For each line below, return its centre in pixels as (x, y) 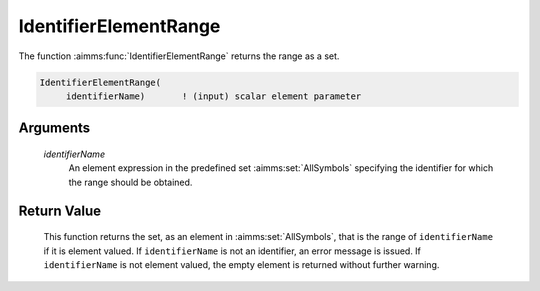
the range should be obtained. (130, 182)
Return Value (60, 210)
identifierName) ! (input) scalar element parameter (213, 96)
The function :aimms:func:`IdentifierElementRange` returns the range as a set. (179, 56)
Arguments (54, 128)
